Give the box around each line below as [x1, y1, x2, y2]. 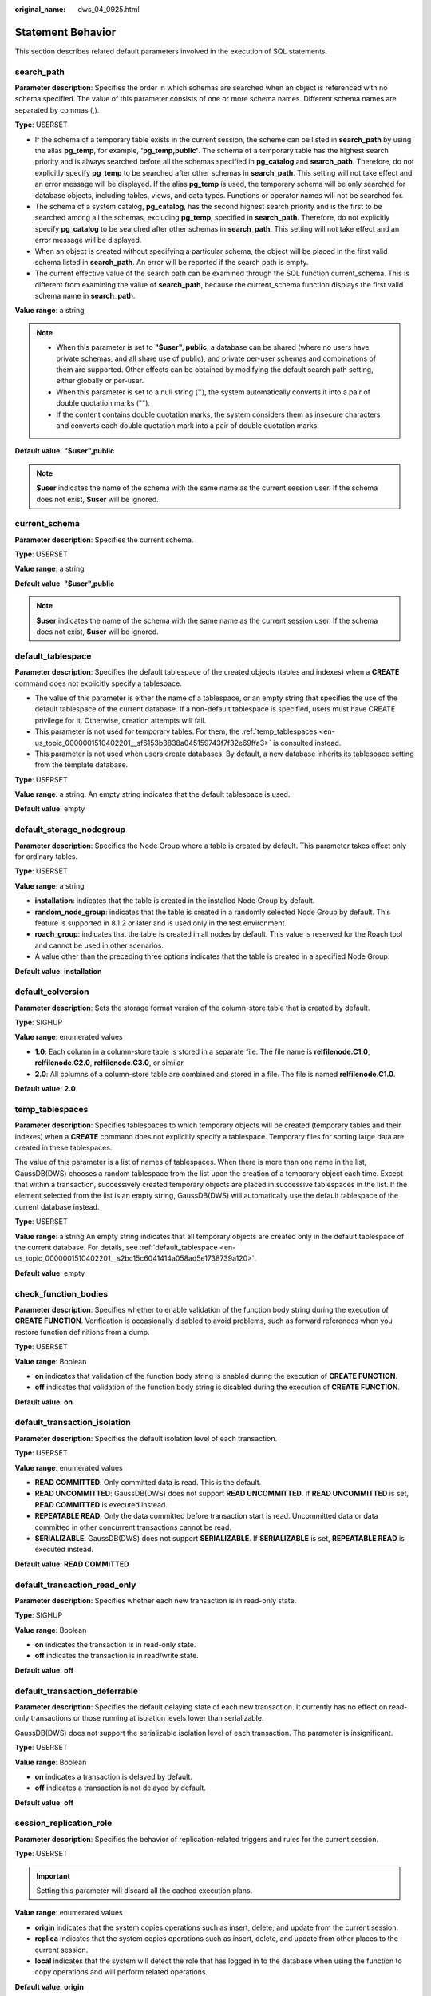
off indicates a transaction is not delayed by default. [34, 1783, 207, 1792]
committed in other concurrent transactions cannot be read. [34, 1522, 231, 1532]
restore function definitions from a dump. [14, 1327, 151, 1337]
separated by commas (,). [14, 105, 100, 115]
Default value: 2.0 [14, 1084, 76, 1093]
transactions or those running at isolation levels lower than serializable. [30, 1713, 264, 1723]
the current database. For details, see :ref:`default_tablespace [14, 1242, 219, 1253]
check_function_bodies [14, 1288, 108, 1299]
